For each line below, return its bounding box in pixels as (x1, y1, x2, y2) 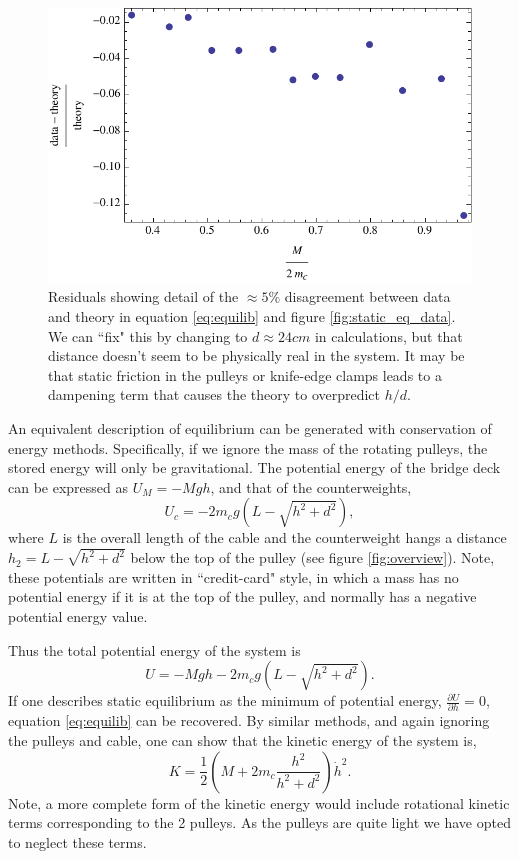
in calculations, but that (314, 325, 463, 346)
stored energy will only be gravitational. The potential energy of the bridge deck (8, 457, 501, 478)
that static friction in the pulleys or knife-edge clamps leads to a (48, 364, 442, 385)
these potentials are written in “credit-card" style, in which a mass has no (8, 566, 459, 587)
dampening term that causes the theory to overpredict (48, 384, 381, 405)
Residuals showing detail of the (48, 286, 239, 307)
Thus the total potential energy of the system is (8, 639, 301, 660)
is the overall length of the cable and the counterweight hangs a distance (62, 527, 507, 548)
